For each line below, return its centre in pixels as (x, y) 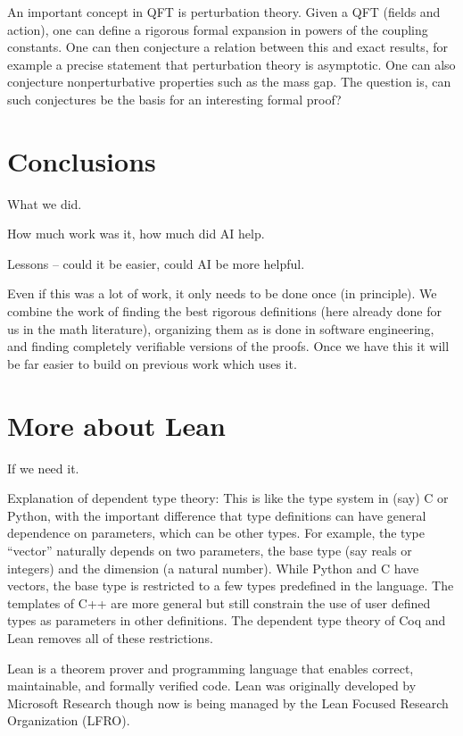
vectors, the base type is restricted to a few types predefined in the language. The (231, 585)
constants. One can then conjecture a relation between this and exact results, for (228, 47)
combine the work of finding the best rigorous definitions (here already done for (225, 311)
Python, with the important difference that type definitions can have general (217, 515)
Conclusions (82, 160)
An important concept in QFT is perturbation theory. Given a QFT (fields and (224, 12)
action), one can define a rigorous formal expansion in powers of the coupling (218, 29)
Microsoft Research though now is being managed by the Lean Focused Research (228, 703)
